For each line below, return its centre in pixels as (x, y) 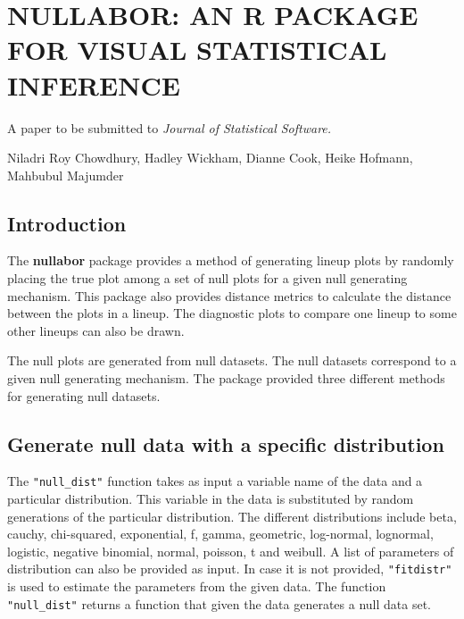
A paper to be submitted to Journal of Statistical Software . (170, 127)
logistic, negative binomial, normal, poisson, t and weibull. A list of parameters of (231, 551)
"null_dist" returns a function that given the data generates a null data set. (219, 603)
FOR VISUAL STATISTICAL (197, 50)
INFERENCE (94, 84)
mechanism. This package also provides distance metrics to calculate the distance (229, 295)
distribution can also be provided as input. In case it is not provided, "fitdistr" (230, 569)
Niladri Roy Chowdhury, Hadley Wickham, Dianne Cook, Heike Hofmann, (210, 158)
